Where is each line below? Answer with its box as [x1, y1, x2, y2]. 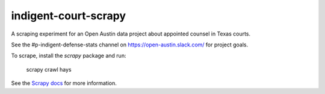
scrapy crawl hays [26, 66, 72, 73]
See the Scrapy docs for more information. [11, 80, 117, 87]
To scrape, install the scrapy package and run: [11, 52, 126, 60]
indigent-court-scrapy [11, 9, 126, 22]
